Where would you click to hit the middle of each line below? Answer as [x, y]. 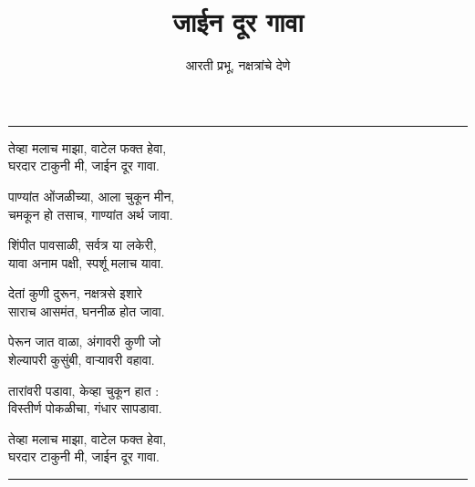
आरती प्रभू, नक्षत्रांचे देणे [238, 65]
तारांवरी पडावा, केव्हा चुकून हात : [84, 390]
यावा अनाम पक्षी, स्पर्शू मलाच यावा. [86, 262]
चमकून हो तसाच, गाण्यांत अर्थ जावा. [91, 214]
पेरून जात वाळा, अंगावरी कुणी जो [85, 342]
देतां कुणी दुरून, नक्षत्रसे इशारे [75, 293]
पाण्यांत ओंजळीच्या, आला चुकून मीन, [92, 196]
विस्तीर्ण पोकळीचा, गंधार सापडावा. [85, 408]
